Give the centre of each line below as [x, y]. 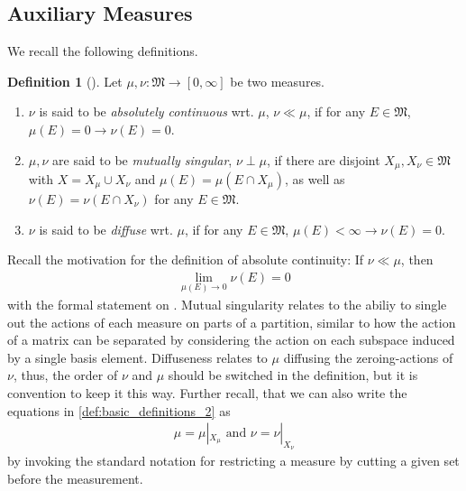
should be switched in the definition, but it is [293, 375]
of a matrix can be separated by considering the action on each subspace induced [231, 340]
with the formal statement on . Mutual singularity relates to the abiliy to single [227, 305]
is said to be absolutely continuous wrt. [146, 111]
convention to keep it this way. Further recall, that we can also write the [207, 393]
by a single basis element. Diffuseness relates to [137, 357]
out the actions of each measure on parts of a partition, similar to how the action [232, 322]
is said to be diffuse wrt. [106, 229]
